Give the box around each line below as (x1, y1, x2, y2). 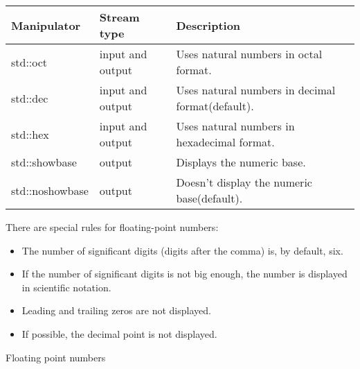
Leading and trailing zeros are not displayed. (21, 303, 211, 318)
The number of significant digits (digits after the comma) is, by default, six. (21, 243, 343, 257)
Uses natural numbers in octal (176, 46, 323, 62)
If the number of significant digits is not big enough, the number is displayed (21, 266, 348, 281)
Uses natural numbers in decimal (176, 82, 336, 98)
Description (176, 17, 241, 33)
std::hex (11, 126, 49, 142)
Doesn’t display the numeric (176, 174, 312, 190)
